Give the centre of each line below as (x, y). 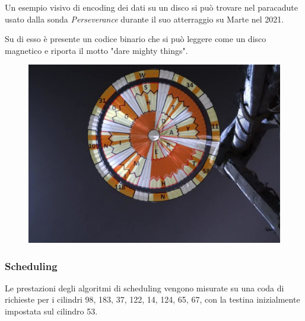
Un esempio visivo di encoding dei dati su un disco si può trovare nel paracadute (152, 7)
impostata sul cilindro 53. (51, 311)
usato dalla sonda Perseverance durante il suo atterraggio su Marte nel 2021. (144, 19)
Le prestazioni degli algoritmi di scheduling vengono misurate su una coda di (144, 288)
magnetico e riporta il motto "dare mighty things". (96, 50)
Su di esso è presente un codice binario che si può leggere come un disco (136, 39)
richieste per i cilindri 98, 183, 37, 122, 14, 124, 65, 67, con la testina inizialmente (152, 299)
